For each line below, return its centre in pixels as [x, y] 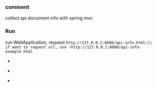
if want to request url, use [36, 47]
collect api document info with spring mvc [49, 18]
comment [17, 7]
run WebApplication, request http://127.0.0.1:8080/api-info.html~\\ [79, 42]
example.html [19, 52]
